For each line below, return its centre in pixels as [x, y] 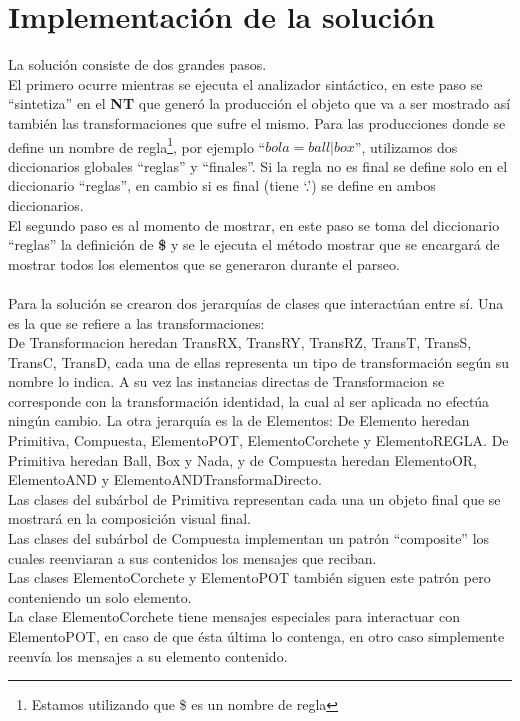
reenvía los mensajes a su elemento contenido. [148, 655]
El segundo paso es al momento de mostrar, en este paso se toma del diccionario [254, 224]
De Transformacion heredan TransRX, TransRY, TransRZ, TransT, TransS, [240, 342]
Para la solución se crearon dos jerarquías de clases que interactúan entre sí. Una [256, 302]
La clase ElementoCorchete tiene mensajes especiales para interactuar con [234, 616]
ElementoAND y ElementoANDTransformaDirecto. [165, 479]
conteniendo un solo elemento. [100, 596]
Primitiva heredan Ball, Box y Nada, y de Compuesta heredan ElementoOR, [242, 459]
